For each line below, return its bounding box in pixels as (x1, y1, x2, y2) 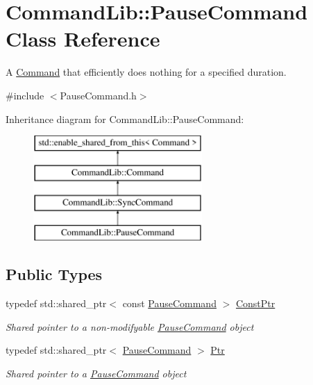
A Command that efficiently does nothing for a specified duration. (6, 65, 287, 79)
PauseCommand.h (60, 88, 137, 102)
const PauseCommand (122, 296, 217, 311)
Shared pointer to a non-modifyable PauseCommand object (6, 319, 254, 334)
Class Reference (6, 24, 160, 53)
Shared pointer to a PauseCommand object (6, 366, 187, 380)
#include (6, 88, 44, 102)
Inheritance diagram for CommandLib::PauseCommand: (6, 111, 244, 126)
